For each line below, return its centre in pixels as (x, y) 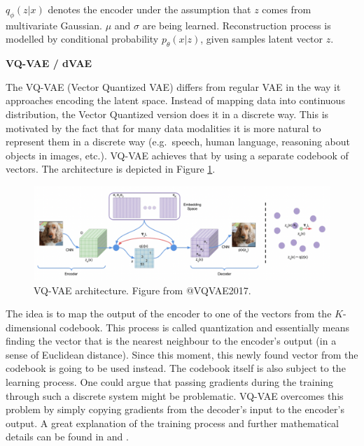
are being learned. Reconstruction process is (237, 25)
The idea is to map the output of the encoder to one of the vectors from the (169, 314)
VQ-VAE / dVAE (49, 63)
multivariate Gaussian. (54, 25)
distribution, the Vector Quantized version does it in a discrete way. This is (167, 114)
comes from (287, 9)
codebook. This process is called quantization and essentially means (205, 327)
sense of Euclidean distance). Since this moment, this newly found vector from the (182, 354)
